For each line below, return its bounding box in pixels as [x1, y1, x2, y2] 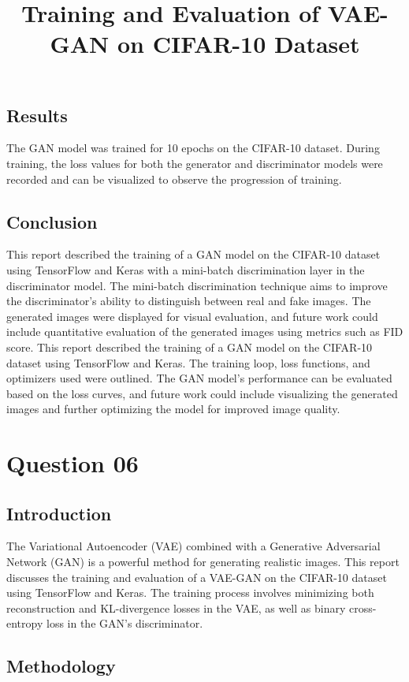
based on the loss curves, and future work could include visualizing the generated [6, 385, 398, 401]
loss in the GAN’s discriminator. [46, 615, 203, 632]
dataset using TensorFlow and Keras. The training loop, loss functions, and [6, 354, 370, 371]
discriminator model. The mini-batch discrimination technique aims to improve [6, 277, 388, 293]
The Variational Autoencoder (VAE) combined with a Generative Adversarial [6, 538, 381, 554]
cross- [348, 599, 377, 616]
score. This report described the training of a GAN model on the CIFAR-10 [6, 338, 373, 355]
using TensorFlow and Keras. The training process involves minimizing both [6, 584, 374, 601]
